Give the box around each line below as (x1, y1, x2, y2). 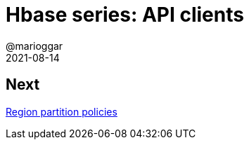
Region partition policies (6, 105, 117, 118)
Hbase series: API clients (6, 3, 244, 27)
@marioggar (6, 39, 63, 52)
